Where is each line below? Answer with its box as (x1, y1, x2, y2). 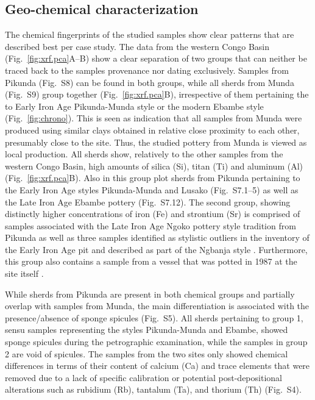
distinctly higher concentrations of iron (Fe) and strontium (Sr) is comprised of (5, 207, 300, 220)
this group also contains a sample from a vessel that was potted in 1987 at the (5, 255, 297, 268)
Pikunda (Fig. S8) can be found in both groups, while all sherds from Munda (5, 76, 294, 88)
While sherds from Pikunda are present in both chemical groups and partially (5, 287, 295, 300)
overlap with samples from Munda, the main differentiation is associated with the (5, 299, 310, 312)
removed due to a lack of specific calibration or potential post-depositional (5, 371, 282, 384)
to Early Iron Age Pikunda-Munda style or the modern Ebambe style (5, 99, 264, 112)
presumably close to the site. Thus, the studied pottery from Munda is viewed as (5, 135, 307, 148)
